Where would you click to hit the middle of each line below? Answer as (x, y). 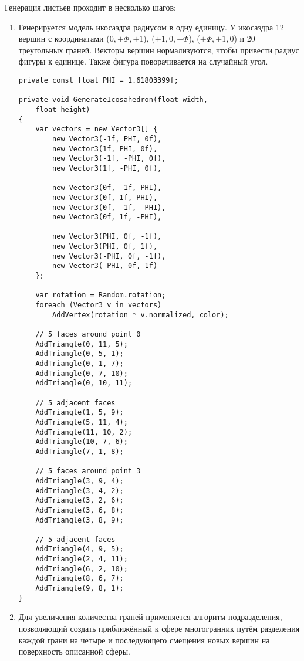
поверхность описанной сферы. (74, 651)
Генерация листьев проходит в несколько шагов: (90, 7)
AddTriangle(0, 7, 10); (82, 373)
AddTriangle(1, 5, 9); (80, 413)
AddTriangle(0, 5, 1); (80, 354)
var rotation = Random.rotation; (101, 295)
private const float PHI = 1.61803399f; (98, 80)
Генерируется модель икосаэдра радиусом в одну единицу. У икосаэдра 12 (151, 27)
